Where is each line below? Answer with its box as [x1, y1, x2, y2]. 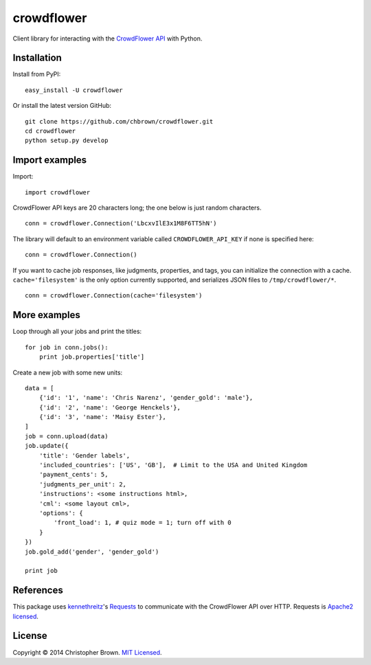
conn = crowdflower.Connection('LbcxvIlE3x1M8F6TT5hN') [25, 220, 217, 227]
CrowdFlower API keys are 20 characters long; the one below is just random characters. [12, 203, 262, 212]
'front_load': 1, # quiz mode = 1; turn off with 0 [54, 519, 232, 527]
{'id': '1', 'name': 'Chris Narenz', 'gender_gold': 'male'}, [38, 394, 254, 402]
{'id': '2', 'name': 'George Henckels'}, [38, 403, 181, 412]
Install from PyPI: [12, 70, 61, 78]
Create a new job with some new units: [12, 368, 123, 376]
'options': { [38, 509, 83, 517]
